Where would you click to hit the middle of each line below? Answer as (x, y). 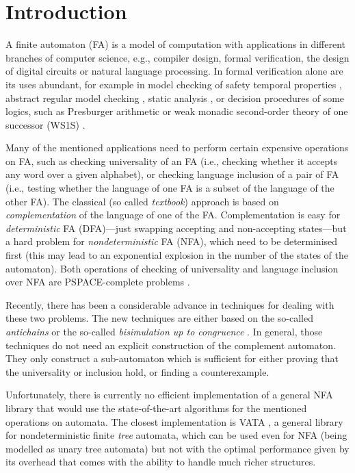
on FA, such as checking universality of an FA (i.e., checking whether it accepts (172, 161)
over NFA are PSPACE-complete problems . (98, 282)
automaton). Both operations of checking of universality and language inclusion (172, 268)
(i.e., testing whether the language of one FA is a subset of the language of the (170, 188)
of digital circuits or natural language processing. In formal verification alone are (174, 71)
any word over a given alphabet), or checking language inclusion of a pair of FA (172, 174)
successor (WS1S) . (45, 124)
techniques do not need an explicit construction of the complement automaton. (171, 345)
